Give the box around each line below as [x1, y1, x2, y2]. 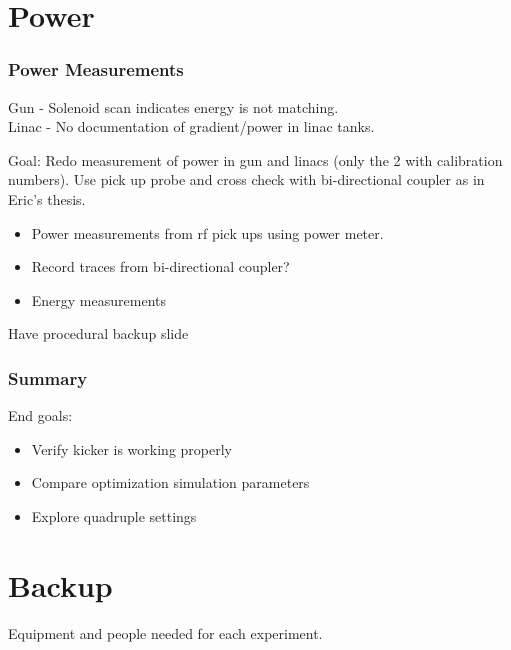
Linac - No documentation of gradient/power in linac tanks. [8, 116, 375, 137]
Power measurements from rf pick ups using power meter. [31, 222, 384, 243]
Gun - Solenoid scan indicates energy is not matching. [8, 96, 339, 117]
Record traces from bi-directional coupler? [31, 256, 290, 277]
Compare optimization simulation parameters [31, 472, 310, 493]
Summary [8, 365, 88, 390]
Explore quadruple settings [31, 505, 197, 526]
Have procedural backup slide [8, 323, 189, 344]
